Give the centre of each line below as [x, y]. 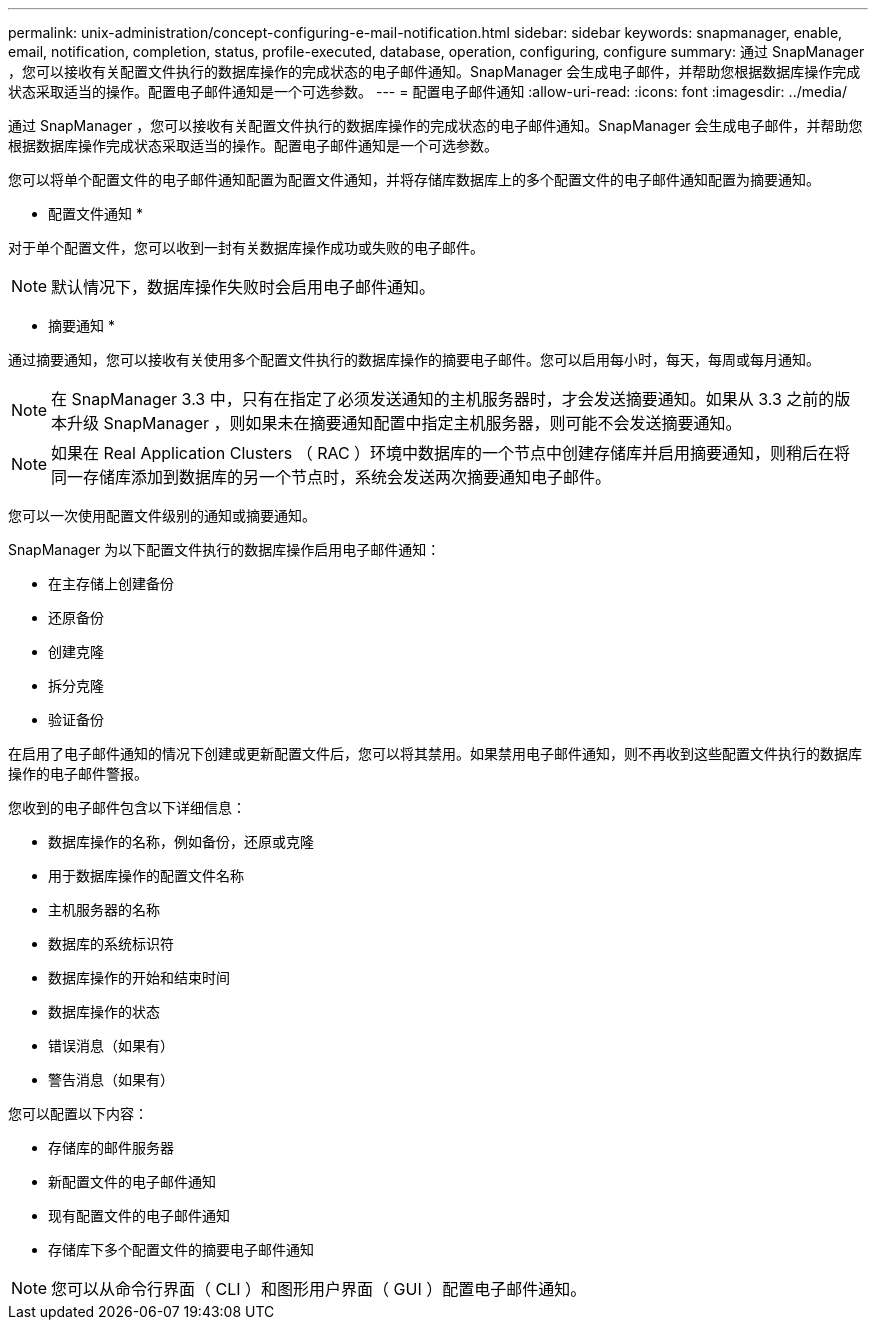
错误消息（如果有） [111, 1045]
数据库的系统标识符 [111, 943]
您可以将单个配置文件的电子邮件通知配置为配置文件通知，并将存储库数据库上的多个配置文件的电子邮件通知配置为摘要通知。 [414, 179]
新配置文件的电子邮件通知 [132, 1181]
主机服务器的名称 [104, 909]
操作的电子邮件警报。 [78, 773]
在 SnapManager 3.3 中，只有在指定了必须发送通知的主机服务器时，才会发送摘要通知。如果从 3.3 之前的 [443, 399]
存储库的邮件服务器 [111, 1147]
